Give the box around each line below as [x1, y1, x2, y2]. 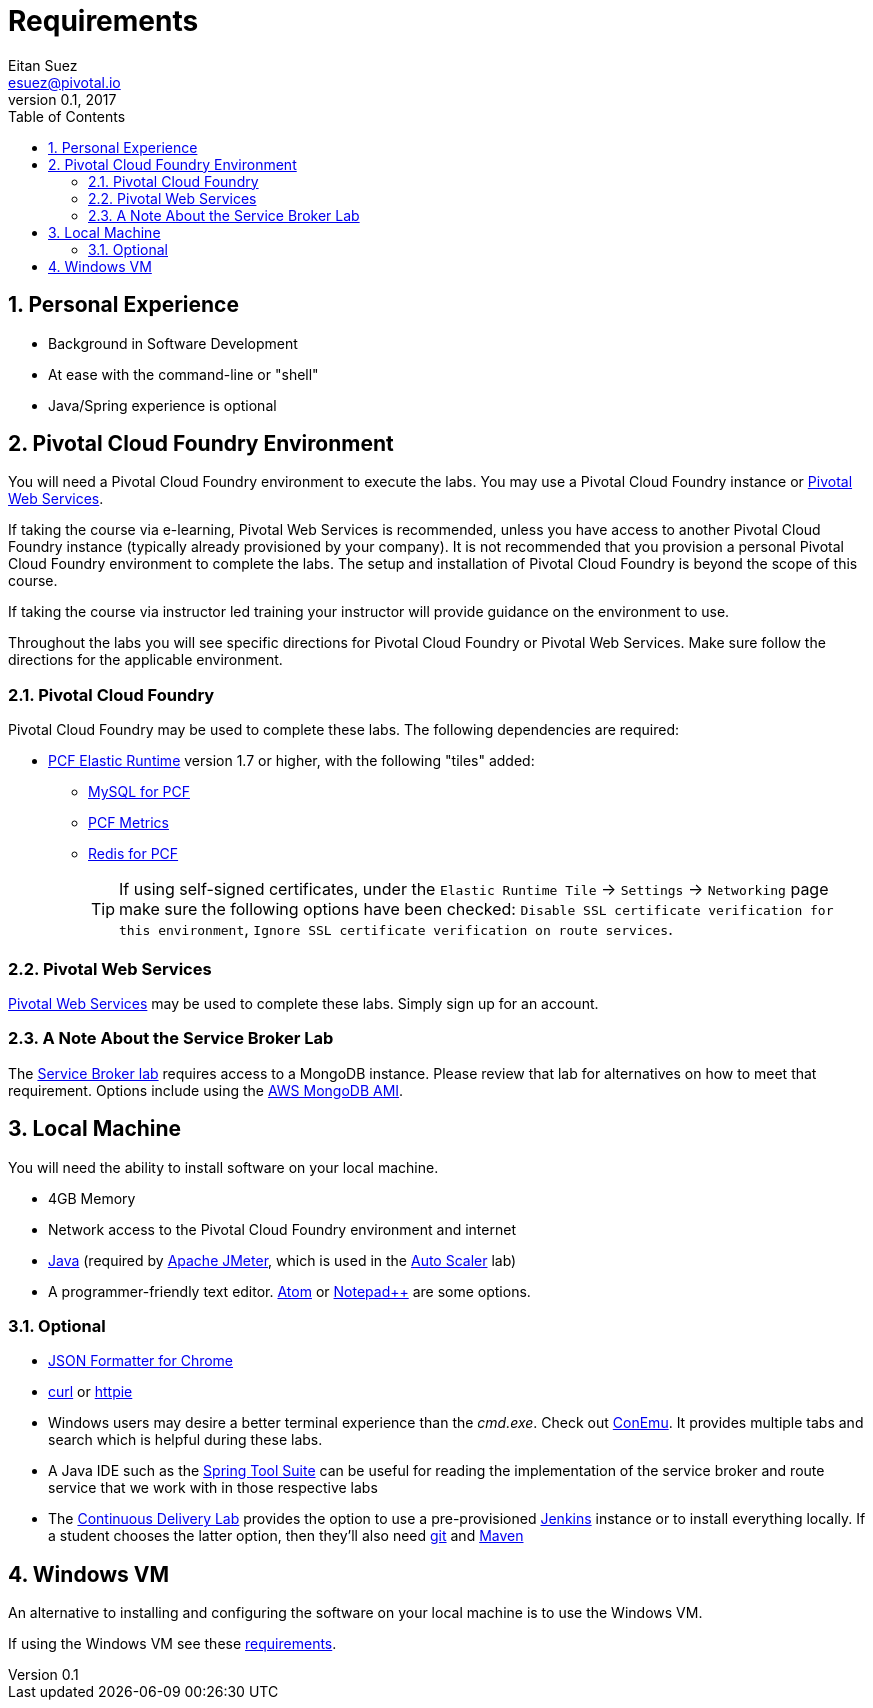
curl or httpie [48, 1383, 133, 1401]
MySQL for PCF [88, 783, 190, 801]
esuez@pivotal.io [8, 73, 121, 91]
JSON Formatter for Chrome [48, 1352, 234, 1370]
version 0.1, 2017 [8, 90, 117, 108]
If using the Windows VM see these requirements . [8, 1635, 337, 1653]
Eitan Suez [8, 56, 78, 74]
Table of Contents [8, 107, 126, 125]
